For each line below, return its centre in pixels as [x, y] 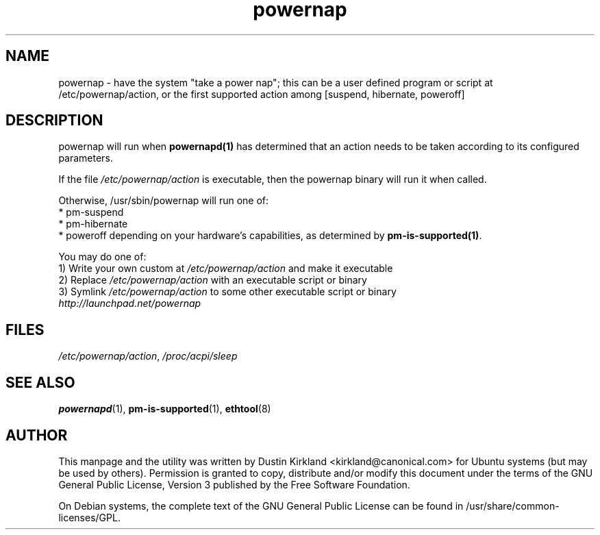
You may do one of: [102, 257]
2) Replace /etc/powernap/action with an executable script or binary [213, 280]
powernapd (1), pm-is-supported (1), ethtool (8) [165, 409]
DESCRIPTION [54, 121]
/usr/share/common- [513, 506]
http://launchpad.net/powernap [130, 303]
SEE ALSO [40, 382]
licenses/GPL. [89, 517]
